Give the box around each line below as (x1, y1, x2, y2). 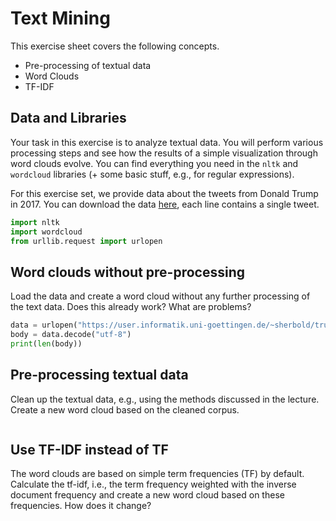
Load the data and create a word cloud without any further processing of (10, 290, 311, 302)
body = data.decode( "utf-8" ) (10, 330, 132, 340)
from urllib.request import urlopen (10, 236, 163, 246)
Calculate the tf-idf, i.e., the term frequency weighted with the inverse (10, 478, 297, 491)
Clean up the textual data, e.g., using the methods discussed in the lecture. (10, 393, 320, 405)
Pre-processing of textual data (24, 59, 152, 71)
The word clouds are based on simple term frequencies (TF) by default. (10, 468, 305, 480)
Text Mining (10, 7, 111, 30)
